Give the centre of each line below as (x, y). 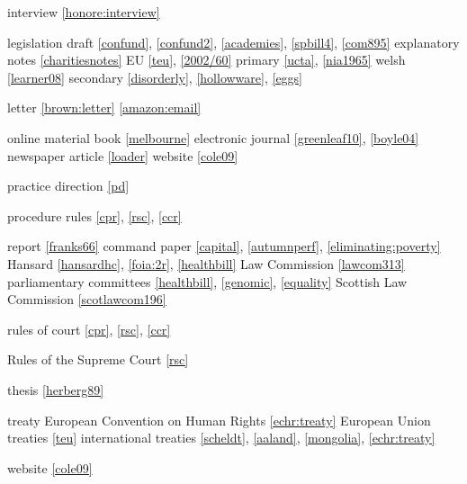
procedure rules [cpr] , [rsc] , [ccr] (94, 215)
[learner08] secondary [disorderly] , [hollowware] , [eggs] (155, 77)
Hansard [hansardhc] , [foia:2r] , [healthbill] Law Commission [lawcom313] (206, 263)
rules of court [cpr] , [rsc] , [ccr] (89, 329)
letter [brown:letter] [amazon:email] (104, 108)
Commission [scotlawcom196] (87, 299)
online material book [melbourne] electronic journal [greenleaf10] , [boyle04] (213, 137)
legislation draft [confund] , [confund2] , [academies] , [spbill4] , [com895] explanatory (233, 42)
